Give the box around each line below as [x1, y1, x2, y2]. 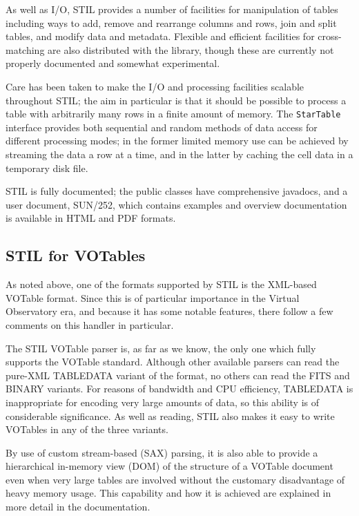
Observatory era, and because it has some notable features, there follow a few [6, 304, 333, 318]
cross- [318, 29, 342, 44]
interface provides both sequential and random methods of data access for [6, 120, 318, 134]
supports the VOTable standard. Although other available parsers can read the [6, 354, 340, 369]
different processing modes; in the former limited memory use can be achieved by [6, 133, 349, 148]
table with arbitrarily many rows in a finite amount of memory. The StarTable [6, 106, 341, 121]
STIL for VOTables [6, 245, 146, 266]
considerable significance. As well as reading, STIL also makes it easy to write [6, 408, 335, 423]
